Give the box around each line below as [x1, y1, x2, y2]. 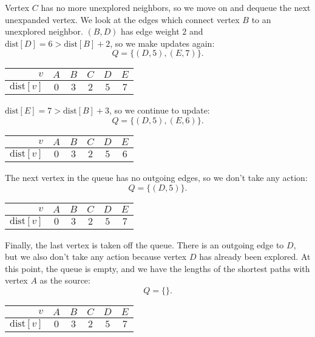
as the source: [39, 274, 90, 287]
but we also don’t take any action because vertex [5, 250, 187, 263]
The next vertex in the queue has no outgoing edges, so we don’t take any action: [5, 171, 308, 183]
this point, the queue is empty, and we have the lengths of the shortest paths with [5, 262, 310, 274]
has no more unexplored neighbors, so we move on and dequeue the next [41, 1, 311, 13]
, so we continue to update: [109, 104, 210, 117]
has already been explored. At [199, 250, 311, 263]
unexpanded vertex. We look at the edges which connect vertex [5, 13, 240, 26]
